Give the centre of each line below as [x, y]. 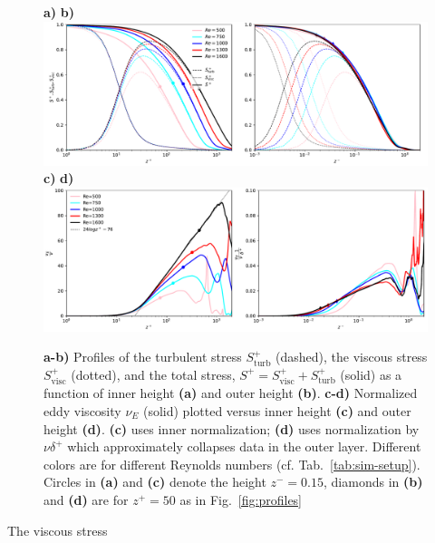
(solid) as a [371, 374]
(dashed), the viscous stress [352, 357]
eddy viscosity [82, 410]
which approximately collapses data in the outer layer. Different [244, 446]
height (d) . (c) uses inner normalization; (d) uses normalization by [232, 428]
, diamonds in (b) [373, 482]
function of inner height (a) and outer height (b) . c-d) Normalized [231, 393]
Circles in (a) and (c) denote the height [155, 482]
